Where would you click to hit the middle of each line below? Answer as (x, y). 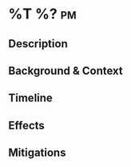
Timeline (31, 98)
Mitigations (37, 153)
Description (38, 44)
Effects (27, 125)
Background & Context (66, 70)
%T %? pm (43, 14)
